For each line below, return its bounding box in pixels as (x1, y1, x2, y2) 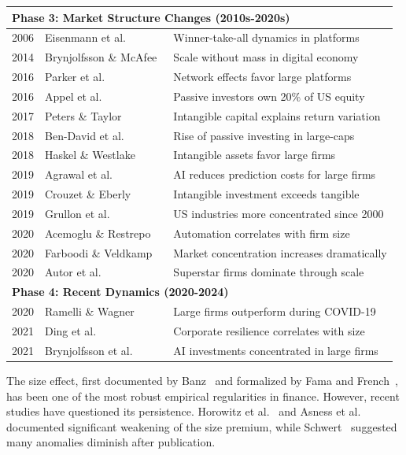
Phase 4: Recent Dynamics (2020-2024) (12, 283, 229, 300)
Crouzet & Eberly (45, 186, 131, 202)
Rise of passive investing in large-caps (173, 127, 355, 143)
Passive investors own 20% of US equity (173, 87, 365, 104)
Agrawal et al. (45, 166, 113, 183)
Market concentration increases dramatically (173, 244, 387, 261)
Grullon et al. (45, 205, 110, 221)
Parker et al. (45, 68, 105, 85)
